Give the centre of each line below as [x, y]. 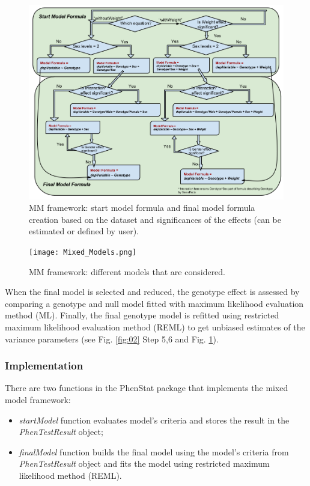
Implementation [44, 366]
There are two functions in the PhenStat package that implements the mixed [147, 388]
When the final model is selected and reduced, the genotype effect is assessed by [152, 292]
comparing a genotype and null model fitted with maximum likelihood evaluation [154, 303]
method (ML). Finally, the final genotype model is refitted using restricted [142, 315]
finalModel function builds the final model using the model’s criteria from [154, 451]
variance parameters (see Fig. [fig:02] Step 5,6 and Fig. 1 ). [112, 339]
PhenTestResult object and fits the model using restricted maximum [144, 463]
